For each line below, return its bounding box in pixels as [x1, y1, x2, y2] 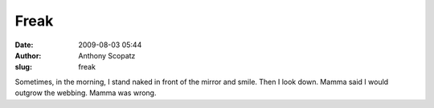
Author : [14, 50, 42, 60]
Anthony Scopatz [78, 50, 136, 60]
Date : [14, 40, 34, 50]
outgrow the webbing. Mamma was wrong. [14, 88, 157, 98]
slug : [14, 62, 32, 72]
